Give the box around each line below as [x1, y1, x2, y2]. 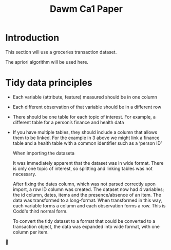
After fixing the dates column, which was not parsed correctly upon [12, 181, 156, 187]
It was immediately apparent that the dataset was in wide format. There [12, 160, 164, 166]
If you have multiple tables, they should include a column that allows [12, 129, 158, 135]
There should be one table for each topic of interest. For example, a [12, 113, 156, 120]
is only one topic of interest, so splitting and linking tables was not [12, 165, 153, 171]
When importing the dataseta [12, 150, 75, 156]
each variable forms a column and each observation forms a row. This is [12, 202, 166, 208]
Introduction [5, 32, 60, 44]
